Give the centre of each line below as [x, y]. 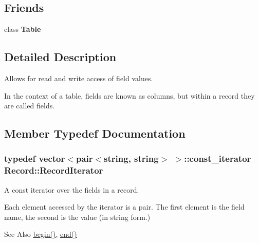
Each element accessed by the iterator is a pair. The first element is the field [124, 207]
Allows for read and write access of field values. [79, 78]
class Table [23, 29]
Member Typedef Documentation [95, 133]
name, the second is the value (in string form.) [77, 217]
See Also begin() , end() [41, 234]
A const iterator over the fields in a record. [72, 189]
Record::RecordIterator [54, 170]
